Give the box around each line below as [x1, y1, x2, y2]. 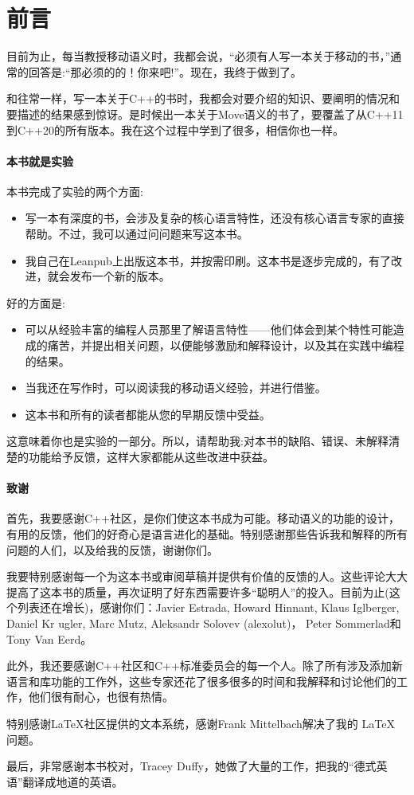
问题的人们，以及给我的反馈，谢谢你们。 [6, 541, 218, 558]
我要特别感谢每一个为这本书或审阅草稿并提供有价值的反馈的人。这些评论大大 [6, 568, 408, 585]
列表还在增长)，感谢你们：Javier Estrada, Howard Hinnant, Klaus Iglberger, [17, 599, 400, 616]
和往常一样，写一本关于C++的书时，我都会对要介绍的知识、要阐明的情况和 [6, 90, 400, 107]
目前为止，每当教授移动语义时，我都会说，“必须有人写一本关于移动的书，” [6, 48, 391, 65]
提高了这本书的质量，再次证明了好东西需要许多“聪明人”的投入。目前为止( [6, 583, 389, 600]
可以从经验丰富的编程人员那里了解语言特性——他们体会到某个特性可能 [25, 321, 393, 338]
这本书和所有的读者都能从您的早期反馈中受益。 [25, 405, 271, 422]
